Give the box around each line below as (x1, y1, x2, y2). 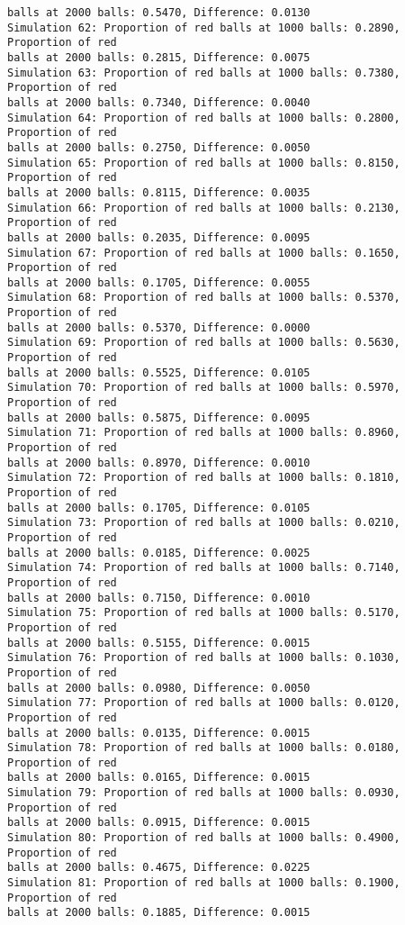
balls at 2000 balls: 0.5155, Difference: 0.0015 (7, 636, 310, 649)
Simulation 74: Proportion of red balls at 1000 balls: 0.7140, (7, 561, 400, 575)
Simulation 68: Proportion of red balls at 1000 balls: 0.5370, (7, 291, 400, 304)
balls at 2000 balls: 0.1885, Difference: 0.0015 (7, 906, 310, 920)
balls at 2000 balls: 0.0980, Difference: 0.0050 (7, 681, 310, 694)
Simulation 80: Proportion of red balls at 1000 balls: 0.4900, (7, 831, 400, 845)
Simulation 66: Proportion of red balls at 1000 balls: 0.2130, (7, 201, 400, 214)
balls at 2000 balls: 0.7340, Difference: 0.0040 (7, 95, 310, 109)
